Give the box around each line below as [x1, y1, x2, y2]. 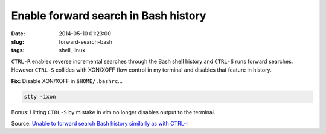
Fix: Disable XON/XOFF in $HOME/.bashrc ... [11, 77, 123, 84]
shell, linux [59, 47, 86, 54]
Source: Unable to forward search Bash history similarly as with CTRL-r [11, 120, 188, 127]
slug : [11, 38, 24, 45]
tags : [11, 47, 25, 54]
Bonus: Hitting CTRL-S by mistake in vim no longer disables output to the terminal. [11, 109, 216, 116]
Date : [11, 30, 25, 37]
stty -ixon [24, 93, 56, 100]
